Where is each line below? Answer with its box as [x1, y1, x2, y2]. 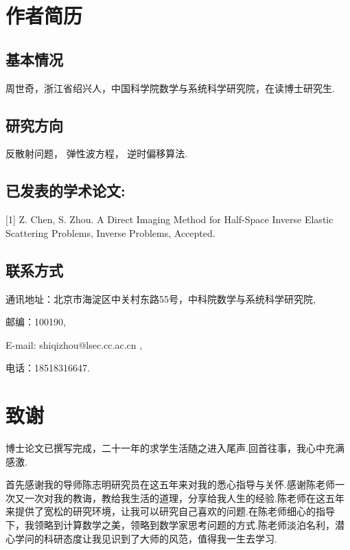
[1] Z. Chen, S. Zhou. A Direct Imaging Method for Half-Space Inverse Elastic [5, 212, 334, 227]
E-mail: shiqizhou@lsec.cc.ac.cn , [5, 337, 143, 352]
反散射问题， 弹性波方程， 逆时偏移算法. [5, 146, 188, 161]
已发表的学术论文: [5, 180, 126, 201]
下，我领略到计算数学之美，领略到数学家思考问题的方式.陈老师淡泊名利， [5, 518, 335, 532]
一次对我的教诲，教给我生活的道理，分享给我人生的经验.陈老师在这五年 [24, 490, 345, 505]
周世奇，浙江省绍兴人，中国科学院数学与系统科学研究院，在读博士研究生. [5, 80, 335, 95]
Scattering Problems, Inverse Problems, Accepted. [5, 225, 215, 240]
